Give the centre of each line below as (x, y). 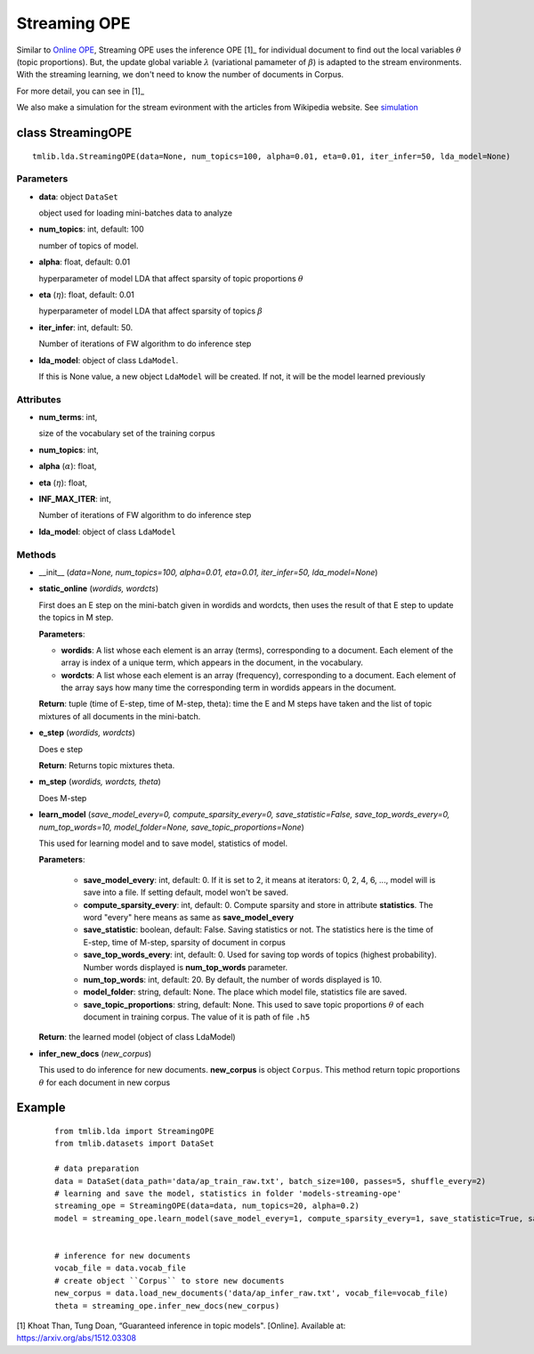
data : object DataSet (79, 197)
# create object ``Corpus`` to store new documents (170, 1281)
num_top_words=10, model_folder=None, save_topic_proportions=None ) (171, 827)
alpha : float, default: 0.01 (85, 262)
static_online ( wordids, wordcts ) (99, 588)
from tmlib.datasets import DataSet (134, 1143)
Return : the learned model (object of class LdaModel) (137, 1037)
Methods (36, 555)
